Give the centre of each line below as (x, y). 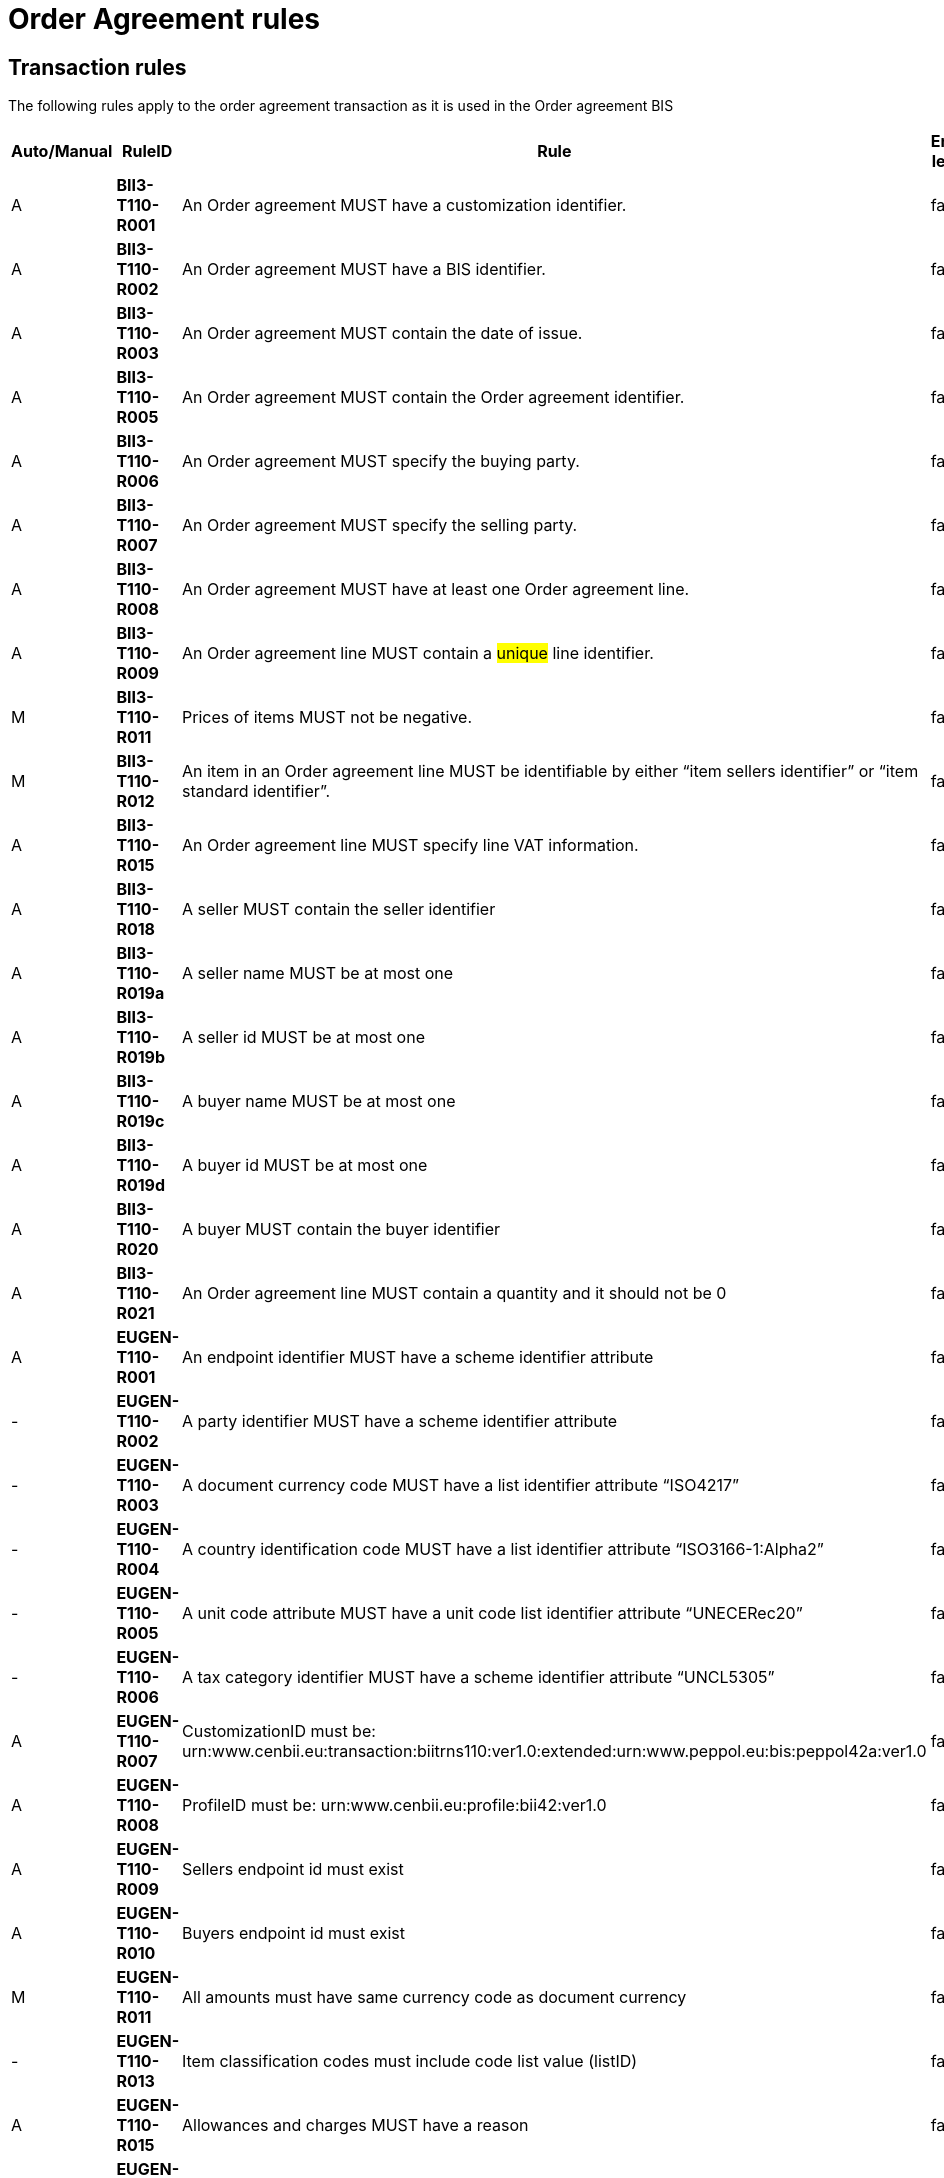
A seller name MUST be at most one (317, 973)
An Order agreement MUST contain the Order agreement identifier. (433, 397)
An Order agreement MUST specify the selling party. (379, 525)
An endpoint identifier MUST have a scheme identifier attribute (417, 1357)
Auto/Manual (62, 151)
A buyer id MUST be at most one (304, 1165)
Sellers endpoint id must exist (292, 1869)
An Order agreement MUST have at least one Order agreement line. (435, 589)
